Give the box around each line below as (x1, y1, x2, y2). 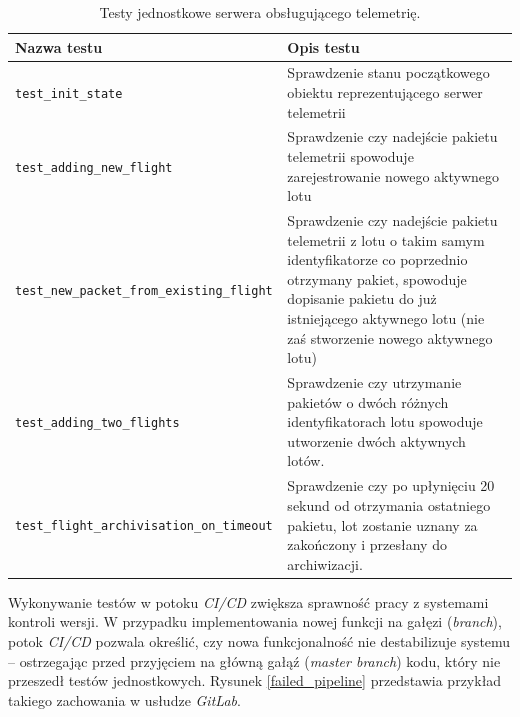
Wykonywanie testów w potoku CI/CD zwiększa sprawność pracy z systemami (8, 591, 489, 612)
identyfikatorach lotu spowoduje (287, 411, 483, 432)
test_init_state (15, 87, 123, 101)
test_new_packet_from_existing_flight (15, 283, 273, 298)
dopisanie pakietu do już (287, 288, 437, 309)
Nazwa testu (15, 36, 103, 57)
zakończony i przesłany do (287, 534, 447, 555)
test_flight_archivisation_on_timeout (15, 519, 273, 534)
